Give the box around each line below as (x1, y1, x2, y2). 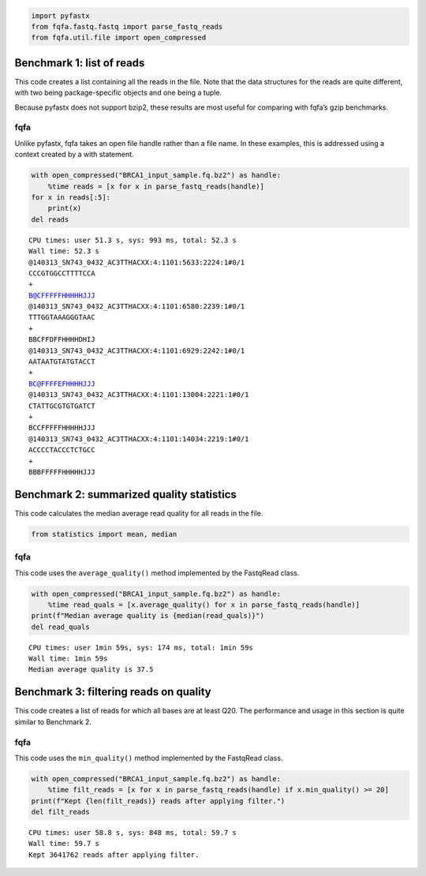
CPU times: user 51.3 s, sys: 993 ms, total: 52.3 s (28, 235, 237, 245)
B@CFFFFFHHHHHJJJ (28, 290, 95, 300)
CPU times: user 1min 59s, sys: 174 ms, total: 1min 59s (28, 643, 254, 652)
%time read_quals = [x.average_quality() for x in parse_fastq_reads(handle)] (47, 600, 361, 609)
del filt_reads (31, 807, 90, 817)
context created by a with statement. (14, 150, 134, 159)
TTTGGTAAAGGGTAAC (28, 313, 95, 322)
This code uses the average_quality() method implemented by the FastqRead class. (14, 568, 300, 578)
